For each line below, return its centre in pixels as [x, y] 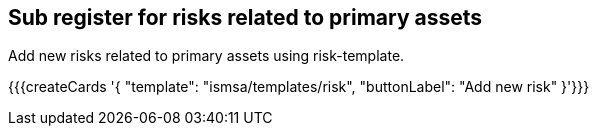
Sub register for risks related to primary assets [245, 17]
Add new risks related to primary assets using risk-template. [206, 56]
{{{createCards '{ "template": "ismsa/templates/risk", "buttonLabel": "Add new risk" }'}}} [299, 87]
